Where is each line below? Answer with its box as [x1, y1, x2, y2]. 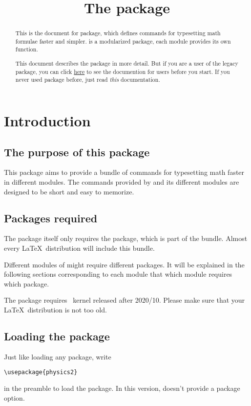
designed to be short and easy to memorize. [4, 186, 134, 196]
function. [15, 45, 38, 53]
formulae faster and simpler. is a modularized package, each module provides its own [15, 37, 231, 45]
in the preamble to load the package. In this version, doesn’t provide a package [4, 382, 240, 393]
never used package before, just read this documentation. [15, 75, 160, 84]
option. [4, 392, 25, 403]
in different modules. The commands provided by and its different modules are [4, 176, 239, 187]
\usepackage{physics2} [4, 369, 78, 376]
